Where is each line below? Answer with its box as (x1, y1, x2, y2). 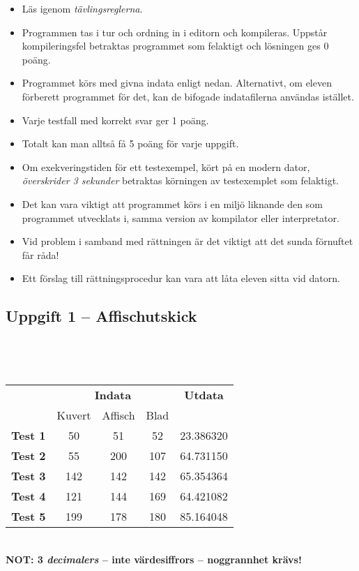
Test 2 (11, 447, 46, 464)
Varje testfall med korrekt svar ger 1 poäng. (22, 112, 209, 127)
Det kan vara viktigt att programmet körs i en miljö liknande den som (22, 196, 323, 211)
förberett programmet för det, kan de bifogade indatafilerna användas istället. (22, 89, 354, 103)
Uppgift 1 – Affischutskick (6, 305, 197, 327)
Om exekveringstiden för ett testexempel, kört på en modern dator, (22, 159, 310, 174)
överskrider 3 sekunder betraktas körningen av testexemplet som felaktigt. (22, 173, 339, 188)
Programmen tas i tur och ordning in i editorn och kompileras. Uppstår (22, 24, 328, 39)
